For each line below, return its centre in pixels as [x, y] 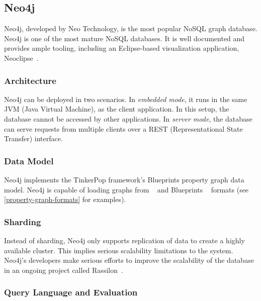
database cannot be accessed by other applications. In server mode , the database [128, 118]
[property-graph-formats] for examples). [65, 199]
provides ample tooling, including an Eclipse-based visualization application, [122, 48]
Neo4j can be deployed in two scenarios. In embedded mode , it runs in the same [126, 99]
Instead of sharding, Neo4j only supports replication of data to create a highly [124, 240]
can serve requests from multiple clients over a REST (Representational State [123, 128]
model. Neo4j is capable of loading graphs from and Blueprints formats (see [126, 189]
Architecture [30, 80]
